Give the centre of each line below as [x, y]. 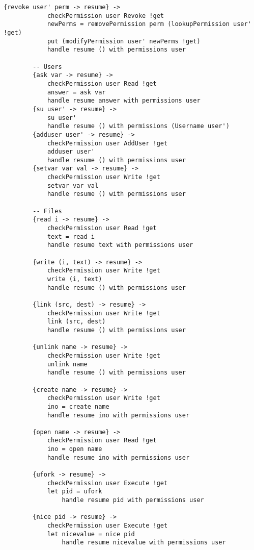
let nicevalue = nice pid [91, 534]
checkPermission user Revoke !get [105, 16]
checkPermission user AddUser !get [107, 143]
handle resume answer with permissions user [124, 101]
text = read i [71, 236]
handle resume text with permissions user [120, 245]
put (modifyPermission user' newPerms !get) [124, 41]
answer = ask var [76, 92]
